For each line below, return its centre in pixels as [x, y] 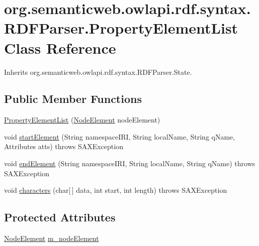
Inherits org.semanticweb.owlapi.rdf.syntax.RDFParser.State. [98, 72]
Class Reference [60, 47]
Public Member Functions [73, 99]
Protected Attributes [60, 217]
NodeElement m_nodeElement [52, 238]
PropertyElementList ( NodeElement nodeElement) [82, 120]
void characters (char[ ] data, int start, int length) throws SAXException [116, 190]
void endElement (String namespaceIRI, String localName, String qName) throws [130, 163]
